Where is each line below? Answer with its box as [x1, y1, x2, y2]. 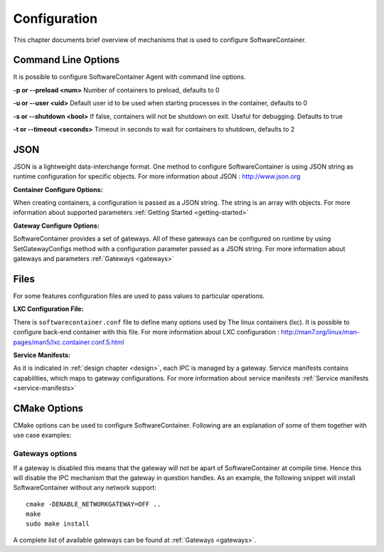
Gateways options [13, 449, 78, 459]
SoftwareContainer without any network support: [13, 484, 156, 492]
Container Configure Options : [13, 185, 103, 193]
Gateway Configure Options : [13, 221, 100, 230]
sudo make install [26, 520, 90, 528]
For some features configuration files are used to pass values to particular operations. [13, 292, 265, 300]
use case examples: [13, 431, 72, 440]
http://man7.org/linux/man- [281, 328, 361, 336]
